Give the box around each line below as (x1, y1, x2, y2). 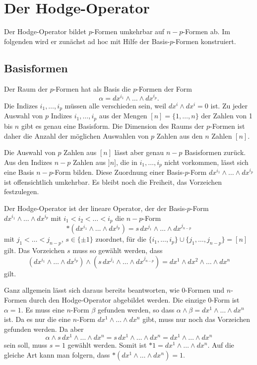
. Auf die (207, 340, 234, 350)
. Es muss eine (21, 304, 64, 314)
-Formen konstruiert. (173, 36, 236, 46)
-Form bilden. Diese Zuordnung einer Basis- (52, 167, 185, 177)
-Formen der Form (136, 83, 192, 94)
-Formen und (185, 285, 225, 295)
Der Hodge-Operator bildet (4, 26, 86, 37)
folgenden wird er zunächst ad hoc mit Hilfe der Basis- (4, 36, 170, 46)
